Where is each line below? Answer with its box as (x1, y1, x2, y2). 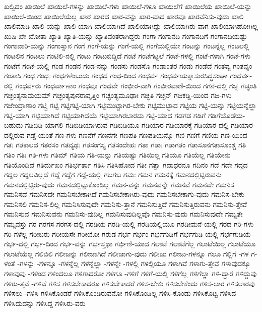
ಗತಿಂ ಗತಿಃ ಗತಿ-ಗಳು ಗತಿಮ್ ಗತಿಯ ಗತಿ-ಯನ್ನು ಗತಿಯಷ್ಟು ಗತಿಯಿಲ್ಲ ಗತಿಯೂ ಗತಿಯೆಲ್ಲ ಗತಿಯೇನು (4, 149, 231, 160)
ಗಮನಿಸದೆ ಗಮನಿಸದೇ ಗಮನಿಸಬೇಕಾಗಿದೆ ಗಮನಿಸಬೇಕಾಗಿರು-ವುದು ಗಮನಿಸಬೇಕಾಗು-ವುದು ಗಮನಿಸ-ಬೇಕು (4, 189, 244, 199)
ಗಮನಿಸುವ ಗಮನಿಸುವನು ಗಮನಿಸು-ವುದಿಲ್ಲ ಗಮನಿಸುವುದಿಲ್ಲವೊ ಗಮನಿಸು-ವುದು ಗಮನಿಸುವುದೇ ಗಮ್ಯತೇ (4, 209, 243, 219)
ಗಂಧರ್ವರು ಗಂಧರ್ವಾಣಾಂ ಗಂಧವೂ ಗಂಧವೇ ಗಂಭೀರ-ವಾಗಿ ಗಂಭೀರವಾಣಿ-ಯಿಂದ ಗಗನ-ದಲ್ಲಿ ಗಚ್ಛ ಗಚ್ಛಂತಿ (15, 80, 257, 90)
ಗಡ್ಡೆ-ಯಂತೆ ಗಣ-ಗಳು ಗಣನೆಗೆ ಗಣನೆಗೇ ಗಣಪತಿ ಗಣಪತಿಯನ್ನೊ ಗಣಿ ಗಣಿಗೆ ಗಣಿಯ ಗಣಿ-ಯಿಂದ (27, 129, 247, 140)
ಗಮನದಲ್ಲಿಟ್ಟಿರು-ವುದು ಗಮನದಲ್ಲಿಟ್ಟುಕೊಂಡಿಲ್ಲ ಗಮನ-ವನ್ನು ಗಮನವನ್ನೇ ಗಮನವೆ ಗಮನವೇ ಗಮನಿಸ (4, 179, 234, 189)
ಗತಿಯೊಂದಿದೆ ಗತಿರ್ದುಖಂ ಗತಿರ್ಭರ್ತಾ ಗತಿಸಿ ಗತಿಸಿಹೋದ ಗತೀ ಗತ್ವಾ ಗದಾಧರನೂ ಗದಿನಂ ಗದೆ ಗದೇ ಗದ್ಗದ (4, 159, 248, 170)
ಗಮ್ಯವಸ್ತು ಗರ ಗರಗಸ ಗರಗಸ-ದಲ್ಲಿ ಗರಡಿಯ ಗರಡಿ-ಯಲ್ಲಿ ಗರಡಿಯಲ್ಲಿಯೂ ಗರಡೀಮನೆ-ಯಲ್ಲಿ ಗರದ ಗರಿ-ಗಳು (4, 219, 254, 229)
